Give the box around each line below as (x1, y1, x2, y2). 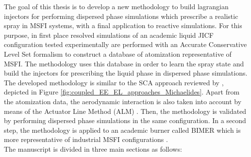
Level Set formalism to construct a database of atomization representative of (4, 48, 232, 59)
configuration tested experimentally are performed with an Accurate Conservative (4, 39, 247, 49)
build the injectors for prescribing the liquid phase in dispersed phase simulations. (4, 68, 248, 78)
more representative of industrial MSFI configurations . (4, 134, 168, 144)
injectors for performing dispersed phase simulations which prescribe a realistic (4, 11, 238, 21)
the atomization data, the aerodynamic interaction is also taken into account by (4, 96, 242, 106)
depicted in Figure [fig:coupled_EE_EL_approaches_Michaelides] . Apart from (4, 87, 240, 97)
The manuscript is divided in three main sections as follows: (4, 143, 182, 154)
